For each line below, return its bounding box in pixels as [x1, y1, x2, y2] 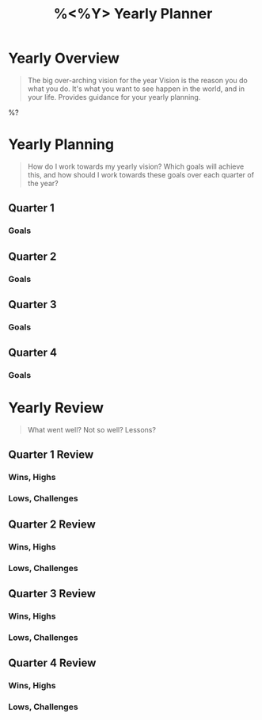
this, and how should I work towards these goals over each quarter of [27, 170, 255, 179]
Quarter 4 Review [8, 657, 97, 670]
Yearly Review [8, 399, 104, 417]
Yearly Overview [8, 49, 120, 67]
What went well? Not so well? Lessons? [27, 425, 157, 435]
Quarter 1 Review [8, 448, 94, 462]
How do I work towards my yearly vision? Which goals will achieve [27, 162, 245, 171]
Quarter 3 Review [8, 587, 97, 600]
